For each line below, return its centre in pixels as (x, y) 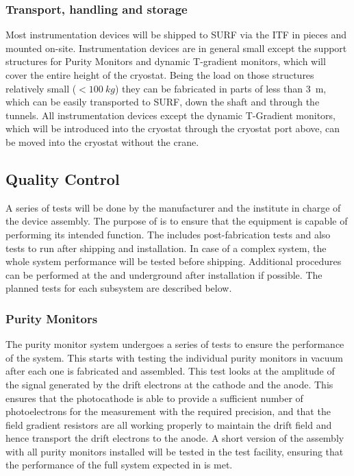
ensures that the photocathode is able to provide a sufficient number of (154, 398)
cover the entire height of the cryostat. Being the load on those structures (160, 75)
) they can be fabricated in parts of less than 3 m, (220, 88)
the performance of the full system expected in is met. (119, 465)
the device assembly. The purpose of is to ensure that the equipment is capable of (177, 221)
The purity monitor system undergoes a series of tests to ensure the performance (175, 344)
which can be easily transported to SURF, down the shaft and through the (163, 102)
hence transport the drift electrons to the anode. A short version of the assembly (175, 438)
